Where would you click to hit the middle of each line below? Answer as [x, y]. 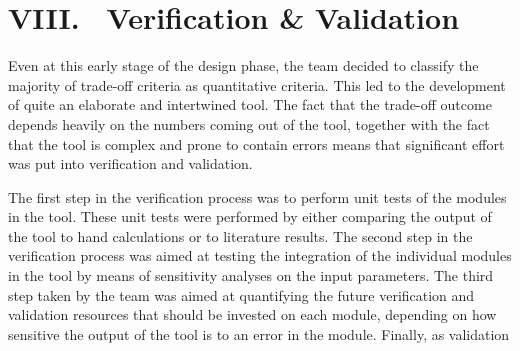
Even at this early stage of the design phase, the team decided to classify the [243, 65]
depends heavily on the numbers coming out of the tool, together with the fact [249, 123]
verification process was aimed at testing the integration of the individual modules [260, 255]
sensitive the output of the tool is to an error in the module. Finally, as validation [259, 333]
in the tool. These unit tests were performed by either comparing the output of [250, 216]
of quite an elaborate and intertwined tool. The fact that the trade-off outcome [250, 104]
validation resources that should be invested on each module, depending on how [252, 314]
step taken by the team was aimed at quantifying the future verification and [241, 294]
